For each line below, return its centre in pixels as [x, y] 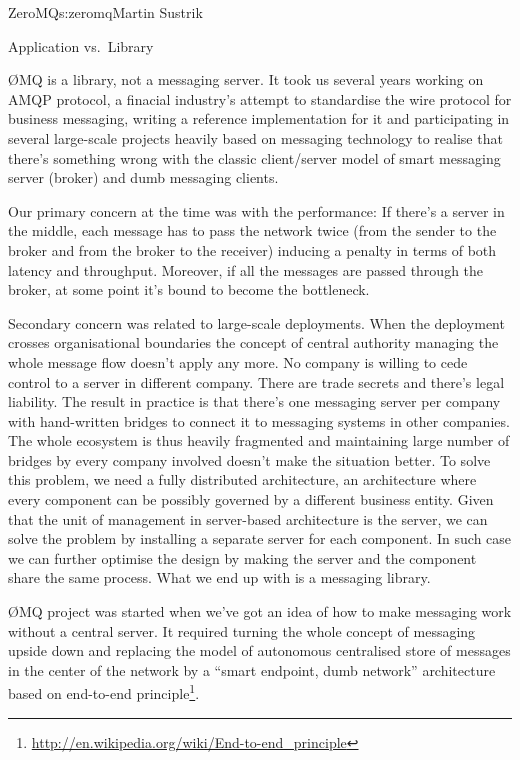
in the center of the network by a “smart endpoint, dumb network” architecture [252, 669]
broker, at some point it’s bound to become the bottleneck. [189, 289]
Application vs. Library [81, 45]
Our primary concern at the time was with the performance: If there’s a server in [256, 210]
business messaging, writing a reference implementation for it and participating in [259, 118]
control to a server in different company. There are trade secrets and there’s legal [256, 381]
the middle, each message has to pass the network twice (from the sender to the [252, 230]
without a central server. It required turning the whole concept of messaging [242, 630]
